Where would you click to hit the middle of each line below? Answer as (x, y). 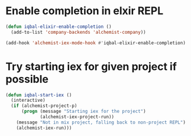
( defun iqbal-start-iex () (39, 95)
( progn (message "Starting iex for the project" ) (83, 111)
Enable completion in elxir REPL (85, 11)
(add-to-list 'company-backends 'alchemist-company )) (78, 32)
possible (27, 79)
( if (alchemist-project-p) (44, 106)
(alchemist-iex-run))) (44, 128)
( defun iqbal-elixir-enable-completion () (59, 27)
